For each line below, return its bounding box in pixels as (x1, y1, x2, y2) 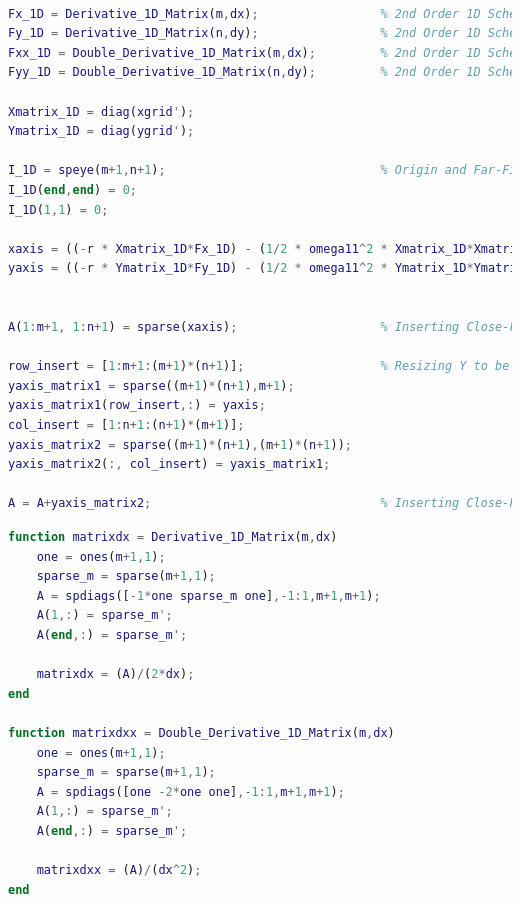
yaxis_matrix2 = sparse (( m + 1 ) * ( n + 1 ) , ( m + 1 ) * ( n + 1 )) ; (8, 437, 352, 452)
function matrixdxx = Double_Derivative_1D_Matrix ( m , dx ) (8, 725, 395, 740)
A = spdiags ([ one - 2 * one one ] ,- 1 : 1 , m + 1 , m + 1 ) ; (36, 784, 345, 799)
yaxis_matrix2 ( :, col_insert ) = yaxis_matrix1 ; (8, 457, 331, 472)
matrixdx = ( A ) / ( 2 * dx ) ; (36, 667, 195, 682)
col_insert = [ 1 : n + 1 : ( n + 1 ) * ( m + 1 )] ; (8, 418, 245, 433)
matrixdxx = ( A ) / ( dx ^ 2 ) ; (36, 863, 202, 878)
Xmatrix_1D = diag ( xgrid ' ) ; (8, 104, 195, 119)
